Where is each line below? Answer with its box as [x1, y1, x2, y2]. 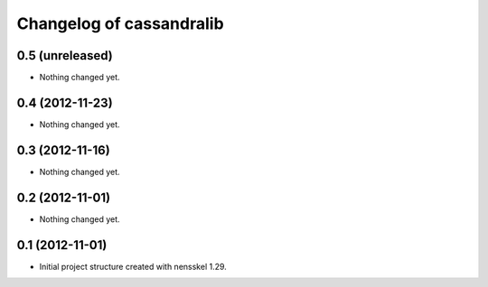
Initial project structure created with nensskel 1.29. [39, 261, 228, 272]
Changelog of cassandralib [16, 14, 225, 33]
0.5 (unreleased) [16, 48, 113, 63]
